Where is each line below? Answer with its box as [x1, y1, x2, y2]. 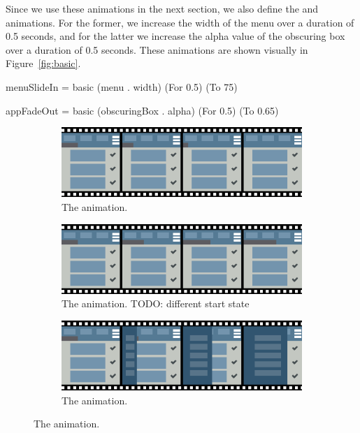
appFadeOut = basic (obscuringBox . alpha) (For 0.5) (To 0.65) [6, 103, 279, 117]
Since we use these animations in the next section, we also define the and [6, 1, 319, 15]
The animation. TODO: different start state [62, 296, 250, 311]
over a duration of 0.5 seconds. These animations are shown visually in [6, 42, 308, 57]
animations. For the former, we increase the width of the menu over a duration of [6, 15, 354, 29]
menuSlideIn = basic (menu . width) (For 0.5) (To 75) [6, 79, 238, 94]
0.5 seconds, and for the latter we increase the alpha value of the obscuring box [6, 29, 345, 43]
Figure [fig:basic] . [6, 56, 81, 71]
